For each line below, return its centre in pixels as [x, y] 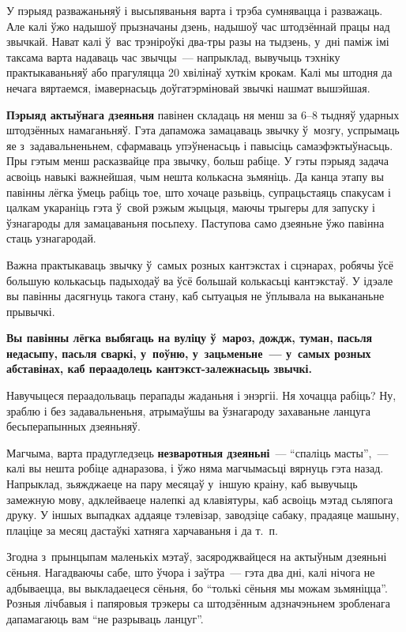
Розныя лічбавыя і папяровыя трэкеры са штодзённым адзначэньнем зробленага [198, 603]
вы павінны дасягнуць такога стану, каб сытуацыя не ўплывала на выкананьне [195, 296]
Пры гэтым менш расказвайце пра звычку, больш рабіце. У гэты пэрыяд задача [198, 161]
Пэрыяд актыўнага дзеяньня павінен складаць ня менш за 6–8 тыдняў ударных [203, 114]
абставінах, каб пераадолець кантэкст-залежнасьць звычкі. [159, 369]
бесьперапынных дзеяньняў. [73, 426]
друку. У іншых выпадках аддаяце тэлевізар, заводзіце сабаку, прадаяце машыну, [203, 515]
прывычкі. [31, 311]
